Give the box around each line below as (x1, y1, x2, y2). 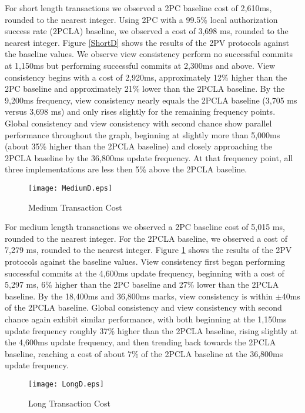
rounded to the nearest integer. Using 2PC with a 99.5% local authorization (5, 13, 278, 25)
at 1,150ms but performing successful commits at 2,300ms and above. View (5, 59, 276, 71)
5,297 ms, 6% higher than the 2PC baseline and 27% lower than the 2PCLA (5, 278, 279, 291)
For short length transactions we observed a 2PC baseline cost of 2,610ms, (5, 2, 272, 14)
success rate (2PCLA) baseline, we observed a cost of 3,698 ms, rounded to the (5, 25, 289, 37)
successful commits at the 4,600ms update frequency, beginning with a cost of (5, 267, 284, 279)
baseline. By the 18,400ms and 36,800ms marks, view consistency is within (5, 289, 273, 302)
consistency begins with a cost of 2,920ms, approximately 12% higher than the (5, 71, 287, 83)
